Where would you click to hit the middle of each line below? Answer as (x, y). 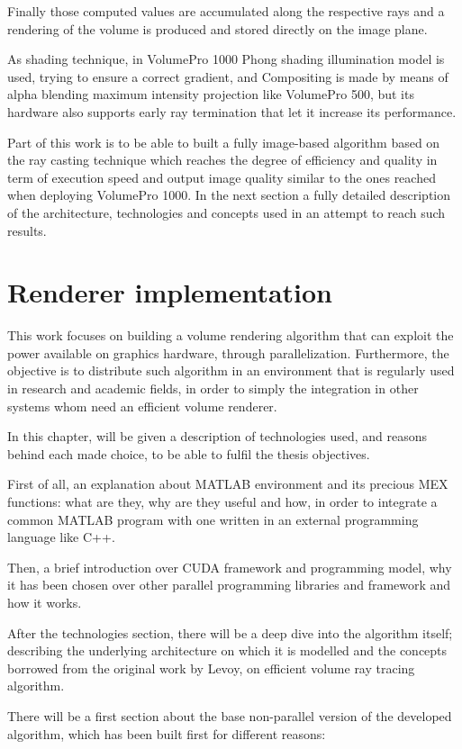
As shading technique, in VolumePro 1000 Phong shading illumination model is (226, 59)
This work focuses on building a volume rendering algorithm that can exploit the (231, 335)
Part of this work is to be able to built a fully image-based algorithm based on (224, 142)
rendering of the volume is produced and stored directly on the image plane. (217, 28)
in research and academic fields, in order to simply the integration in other (213, 388)
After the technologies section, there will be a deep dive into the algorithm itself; (230, 632)
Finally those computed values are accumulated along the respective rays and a (226, 11)
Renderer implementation (170, 292)
